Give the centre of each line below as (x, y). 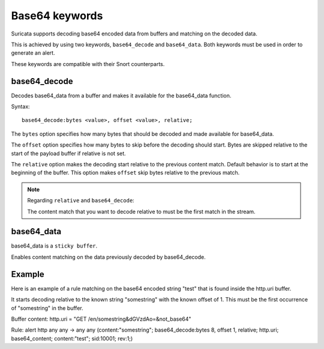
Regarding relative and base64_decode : (81, 201)
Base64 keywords (57, 16)
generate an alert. (33, 53)
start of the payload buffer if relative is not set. (68, 153)
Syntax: (20, 107)
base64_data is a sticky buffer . (54, 246)
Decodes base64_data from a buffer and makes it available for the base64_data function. (121, 96)
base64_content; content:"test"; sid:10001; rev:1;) (72, 338)
